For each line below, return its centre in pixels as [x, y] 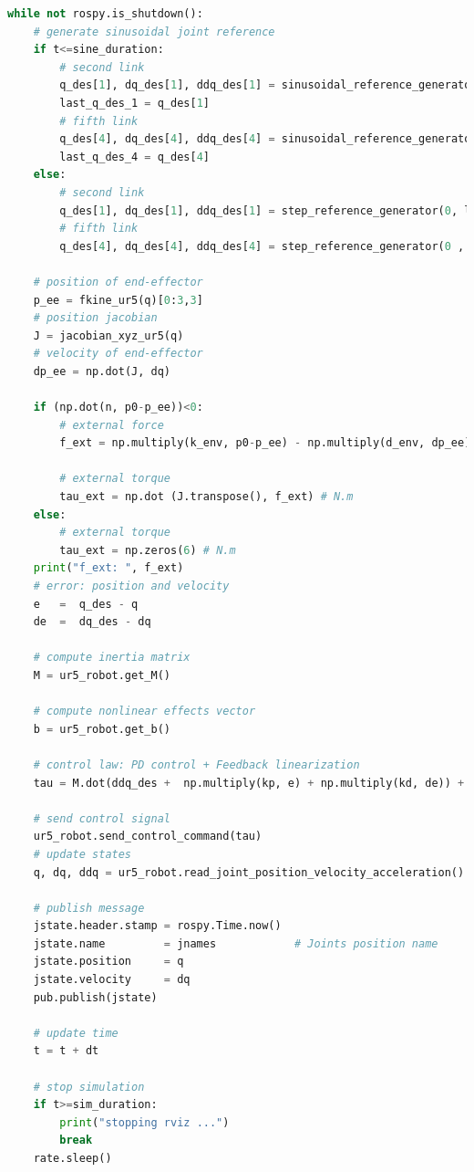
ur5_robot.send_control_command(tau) [148, 837]
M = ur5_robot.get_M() [102, 675]
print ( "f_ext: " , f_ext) [108, 568]
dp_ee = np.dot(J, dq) [102, 371]
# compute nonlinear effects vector [144, 712]
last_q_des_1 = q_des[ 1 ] [134, 103]
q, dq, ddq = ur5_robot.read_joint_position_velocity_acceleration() [249, 872]
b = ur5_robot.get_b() [102, 729]
